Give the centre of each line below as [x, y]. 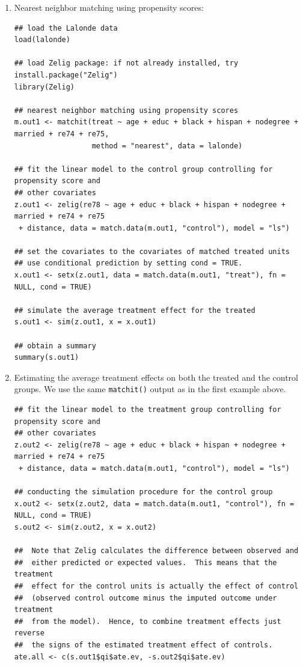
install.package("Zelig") [66, 75]
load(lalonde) [42, 40]
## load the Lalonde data [66, 28]
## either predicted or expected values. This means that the [145, 562]
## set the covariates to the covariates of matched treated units [152, 251]
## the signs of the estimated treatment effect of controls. [143, 645]
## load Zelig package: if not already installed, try [126, 63]
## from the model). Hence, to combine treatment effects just [148, 621]
